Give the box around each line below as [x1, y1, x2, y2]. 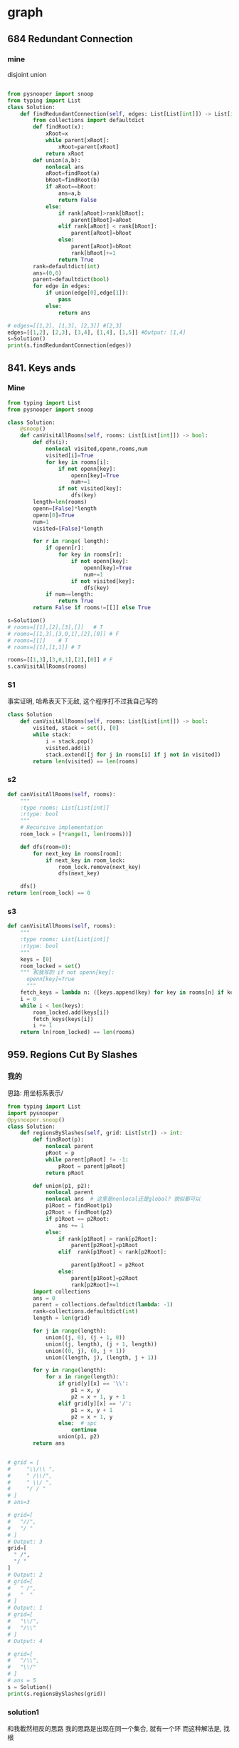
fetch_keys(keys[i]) [33, 1015, 94, 1022]
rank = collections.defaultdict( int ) [33, 1308, 139, 1315]
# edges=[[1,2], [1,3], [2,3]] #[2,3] [7, 322, 122, 329]
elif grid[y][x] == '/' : [58, 1400, 132, 1407]
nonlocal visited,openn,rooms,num [45, 445, 148, 453]
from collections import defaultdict [33, 117, 144, 124]
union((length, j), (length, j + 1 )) [45, 1353, 158, 1361]
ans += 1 [58, 1221, 84, 1229]
